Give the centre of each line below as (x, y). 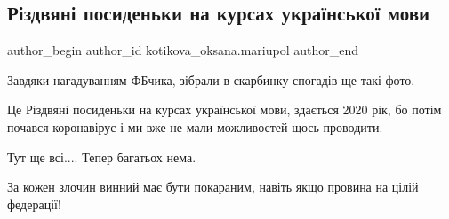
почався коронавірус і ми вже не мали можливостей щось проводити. (195, 126)
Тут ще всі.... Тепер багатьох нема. (102, 156)
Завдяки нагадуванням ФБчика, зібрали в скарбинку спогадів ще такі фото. (211, 79)
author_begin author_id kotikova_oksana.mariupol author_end (183, 50)
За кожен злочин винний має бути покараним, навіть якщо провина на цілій (213, 187)
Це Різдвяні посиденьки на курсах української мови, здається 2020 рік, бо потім (224, 109)
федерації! (34, 203)
